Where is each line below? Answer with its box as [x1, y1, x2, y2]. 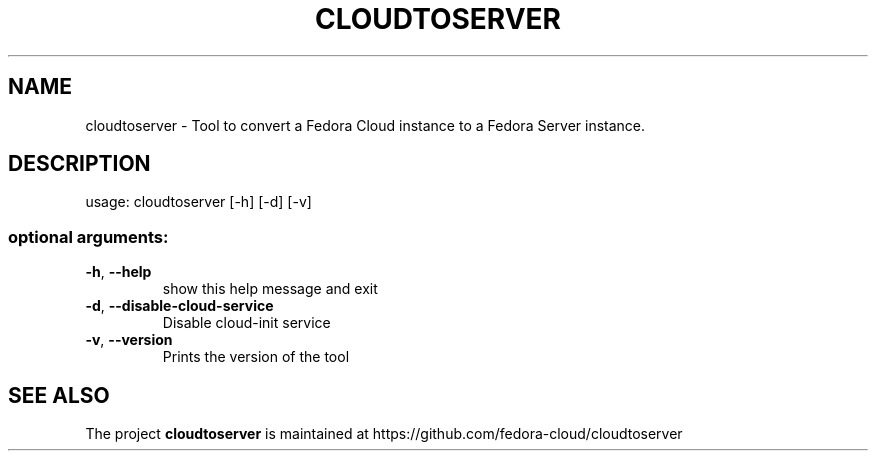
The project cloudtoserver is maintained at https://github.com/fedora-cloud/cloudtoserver [85, 425, 683, 443]
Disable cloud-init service [162, 314, 331, 332]
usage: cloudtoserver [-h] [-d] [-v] [85, 193, 312, 211]
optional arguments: [8, 226, 169, 247]
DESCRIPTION [8, 151, 151, 177]
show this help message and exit [162, 280, 378, 298]
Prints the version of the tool [162, 348, 350, 366]
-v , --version [85, 331, 173, 349]
